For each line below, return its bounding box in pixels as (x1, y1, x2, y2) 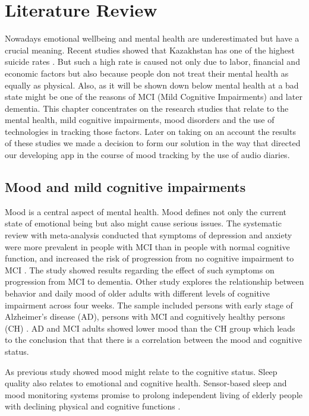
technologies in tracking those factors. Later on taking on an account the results (5, 125, 296, 137)
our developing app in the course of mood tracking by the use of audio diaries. (5, 149, 290, 161)
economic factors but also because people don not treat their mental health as (5, 67, 289, 79)
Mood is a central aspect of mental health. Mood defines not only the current (5, 205, 287, 218)
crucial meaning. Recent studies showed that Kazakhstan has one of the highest (5, 43, 295, 56)
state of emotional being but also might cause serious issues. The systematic (5, 217, 282, 229)
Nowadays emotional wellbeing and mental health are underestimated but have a (5, 32, 299, 45)
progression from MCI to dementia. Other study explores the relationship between (5, 275, 304, 288)
